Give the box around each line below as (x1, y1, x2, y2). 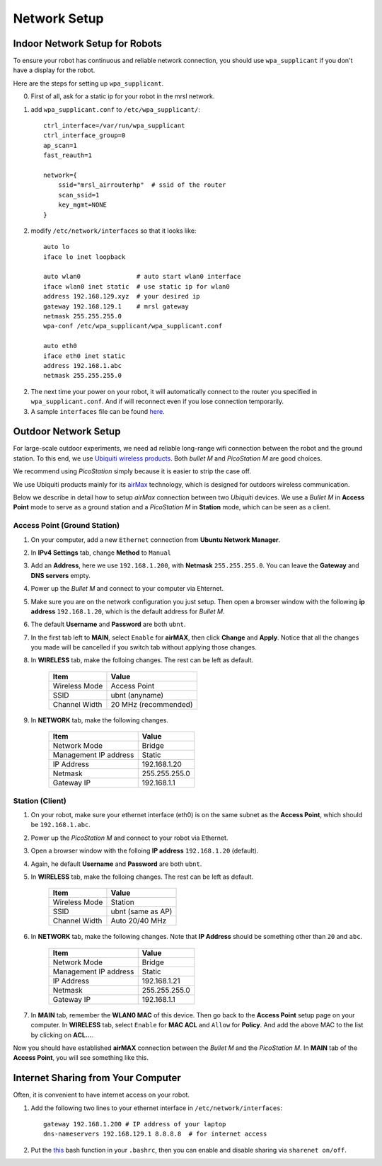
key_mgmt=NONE (57, 201, 108, 209)
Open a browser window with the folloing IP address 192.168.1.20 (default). (30, 846, 259, 855)
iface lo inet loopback (43, 253, 126, 261)
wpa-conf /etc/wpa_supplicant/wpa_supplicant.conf (43, 322, 223, 330)
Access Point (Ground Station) (13, 521, 120, 531)
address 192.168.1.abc (43, 362, 122, 369)
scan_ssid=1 (57, 191, 100, 199)
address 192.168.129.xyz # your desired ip (43, 292, 201, 301)
